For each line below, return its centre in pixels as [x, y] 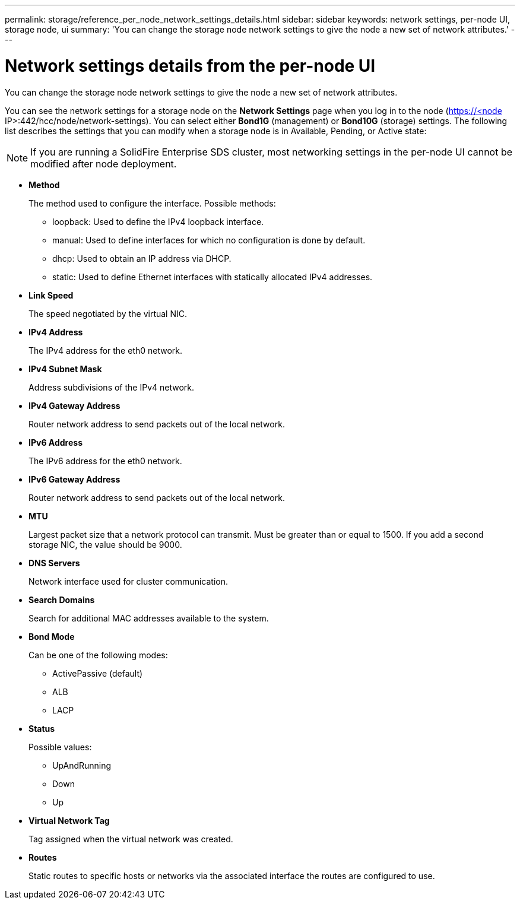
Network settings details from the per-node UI [190, 66]
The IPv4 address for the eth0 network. [106, 350]
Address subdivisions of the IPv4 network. [112, 387]
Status [42, 728]
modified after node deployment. [104, 164]
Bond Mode [52, 636]
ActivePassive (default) [98, 673]
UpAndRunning [82, 765]
